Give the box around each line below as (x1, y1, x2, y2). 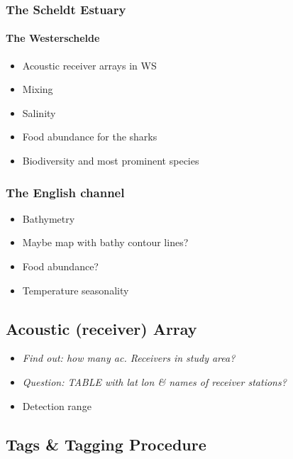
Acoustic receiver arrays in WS (22, 57, 157, 72)
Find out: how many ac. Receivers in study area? (22, 350, 236, 365)
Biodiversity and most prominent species (22, 153, 199, 168)
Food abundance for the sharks (22, 129, 157, 144)
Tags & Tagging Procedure (6, 433, 206, 455)
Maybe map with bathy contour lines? (22, 235, 189, 250)
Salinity (22, 105, 56, 120)
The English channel (6, 183, 125, 201)
